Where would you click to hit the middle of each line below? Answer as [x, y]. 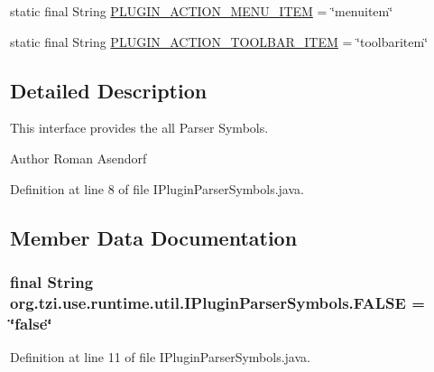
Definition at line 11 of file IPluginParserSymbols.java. [160, 357]
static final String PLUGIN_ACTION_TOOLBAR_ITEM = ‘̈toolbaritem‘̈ [219, 41]
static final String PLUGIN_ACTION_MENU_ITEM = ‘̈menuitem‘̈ [202, 11]
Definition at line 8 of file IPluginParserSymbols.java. [157, 188]
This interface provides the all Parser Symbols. [139, 128]
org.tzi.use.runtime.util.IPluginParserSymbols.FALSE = [217, 302]
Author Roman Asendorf [78, 158]
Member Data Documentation [154, 237]
